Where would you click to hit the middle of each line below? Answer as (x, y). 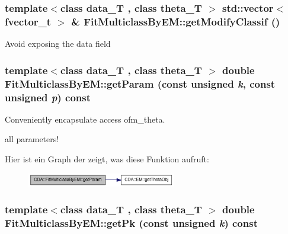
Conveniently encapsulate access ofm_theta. (85, 119)
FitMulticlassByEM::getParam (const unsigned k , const (140, 83)
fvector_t (28, 21)
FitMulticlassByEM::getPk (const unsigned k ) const (131, 223)
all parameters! (32, 139)
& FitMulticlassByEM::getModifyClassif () (176, 21)
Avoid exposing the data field (58, 44)
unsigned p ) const (48, 97)
